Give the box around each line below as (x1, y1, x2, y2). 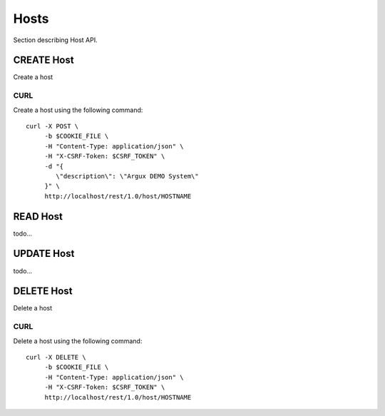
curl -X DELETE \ (26, 353, 86, 361)
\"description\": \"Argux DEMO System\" (56, 172, 199, 180)
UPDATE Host (13, 248, 75, 260)
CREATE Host (13, 54, 74, 66)
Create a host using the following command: (13, 106, 143, 114)
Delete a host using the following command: (13, 336, 143, 345)
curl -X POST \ (26, 122, 79, 130)
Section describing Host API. (13, 36, 98, 44)
